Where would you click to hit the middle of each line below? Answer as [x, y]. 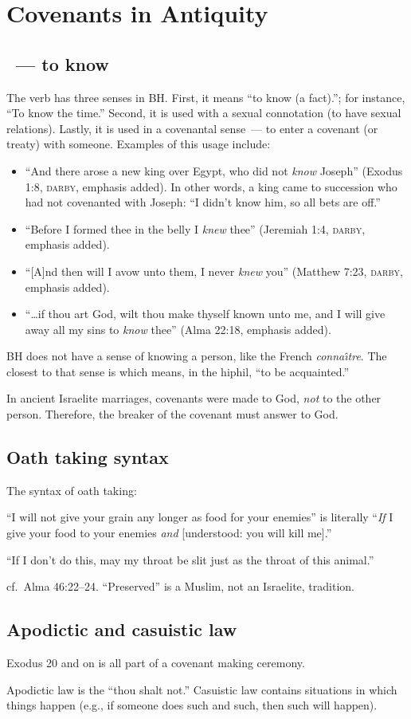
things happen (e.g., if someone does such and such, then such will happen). [192, 705]
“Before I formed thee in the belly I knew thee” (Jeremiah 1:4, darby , [195, 228]
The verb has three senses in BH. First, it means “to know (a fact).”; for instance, [206, 97]
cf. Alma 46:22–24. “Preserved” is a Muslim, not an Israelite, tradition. [180, 586]
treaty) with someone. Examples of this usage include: [139, 144]
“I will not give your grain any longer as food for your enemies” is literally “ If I [200, 517]
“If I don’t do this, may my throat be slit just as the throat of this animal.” [190, 559]
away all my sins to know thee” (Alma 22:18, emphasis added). [178, 329]
